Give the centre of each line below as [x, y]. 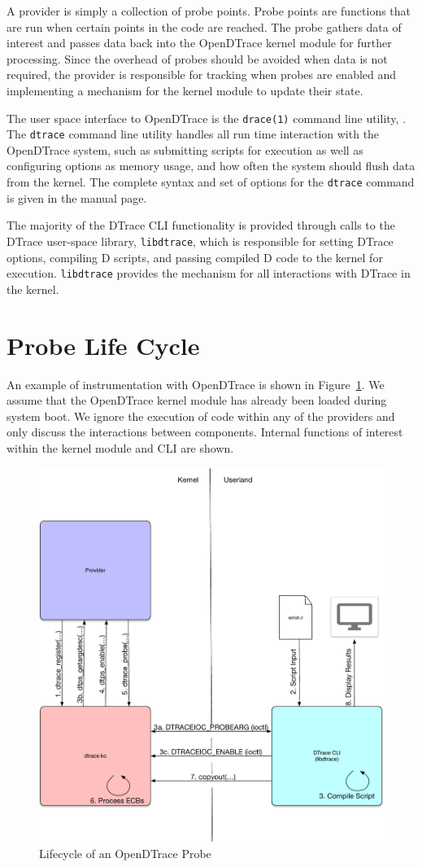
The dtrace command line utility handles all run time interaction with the [193, 134]
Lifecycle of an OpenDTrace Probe [125, 853]
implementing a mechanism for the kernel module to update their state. [185, 90]
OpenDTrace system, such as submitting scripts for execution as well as [185, 149]
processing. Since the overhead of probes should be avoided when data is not [197, 58]
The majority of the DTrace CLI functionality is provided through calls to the [201, 225]
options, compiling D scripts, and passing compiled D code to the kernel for [195, 257]
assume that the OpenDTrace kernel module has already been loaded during [197, 400]
